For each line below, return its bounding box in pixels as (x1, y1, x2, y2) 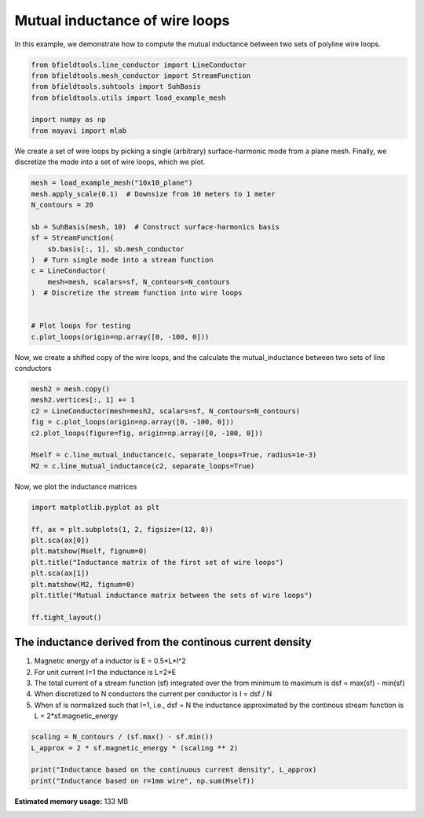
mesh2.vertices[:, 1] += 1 (31, 395, 135, 405)
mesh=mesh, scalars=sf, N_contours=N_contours (47, 277, 231, 286)
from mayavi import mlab (31, 126, 127, 135)
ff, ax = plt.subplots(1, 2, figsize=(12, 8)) (31, 525, 214, 534)
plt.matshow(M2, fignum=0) (31, 580, 135, 589)
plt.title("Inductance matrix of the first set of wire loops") (31, 558, 284, 567)
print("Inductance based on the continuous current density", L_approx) (31, 765, 317, 774)
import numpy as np (31, 115, 106, 124)
